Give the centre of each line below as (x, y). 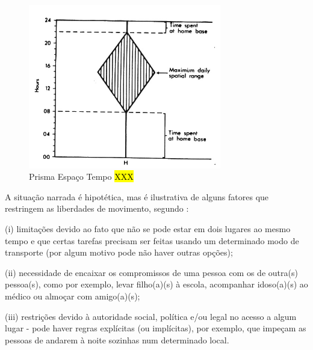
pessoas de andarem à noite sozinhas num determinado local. (117, 339)
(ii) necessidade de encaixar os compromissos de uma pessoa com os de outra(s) (151, 272)
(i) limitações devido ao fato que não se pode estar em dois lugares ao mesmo (148, 229)
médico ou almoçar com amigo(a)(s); (73, 296)
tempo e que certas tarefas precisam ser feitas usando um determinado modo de (152, 240)
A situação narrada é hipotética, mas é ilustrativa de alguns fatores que (137, 196)
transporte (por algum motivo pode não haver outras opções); (119, 252)
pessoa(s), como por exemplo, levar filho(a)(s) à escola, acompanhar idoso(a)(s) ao (156, 284)
